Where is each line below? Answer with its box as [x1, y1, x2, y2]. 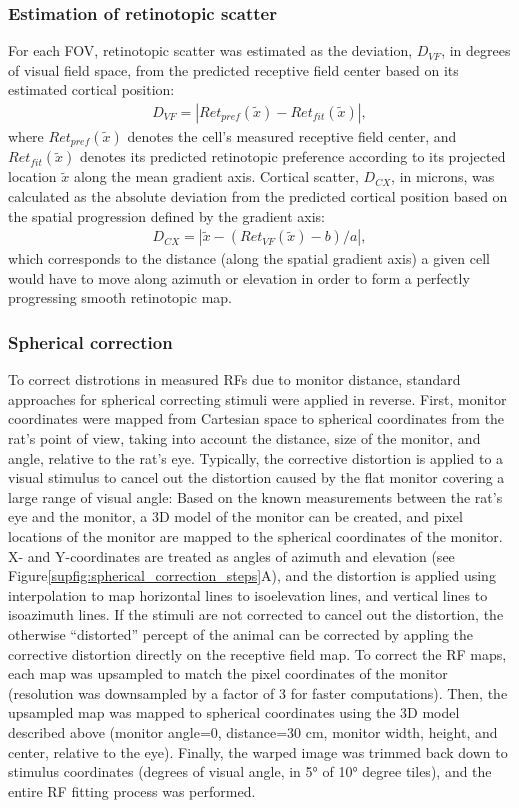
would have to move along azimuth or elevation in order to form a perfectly [8, 267, 470, 288]
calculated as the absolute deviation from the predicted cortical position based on [8, 186, 508, 207]
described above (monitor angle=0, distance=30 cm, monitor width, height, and [8, 721, 498, 742]
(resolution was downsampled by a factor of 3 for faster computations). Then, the [8, 682, 508, 703]
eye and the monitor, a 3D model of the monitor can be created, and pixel [8, 506, 463, 527]
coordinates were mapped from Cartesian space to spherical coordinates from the [8, 408, 505, 429]
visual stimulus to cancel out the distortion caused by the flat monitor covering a [8, 467, 505, 488]
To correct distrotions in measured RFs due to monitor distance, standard [8, 369, 461, 390]
